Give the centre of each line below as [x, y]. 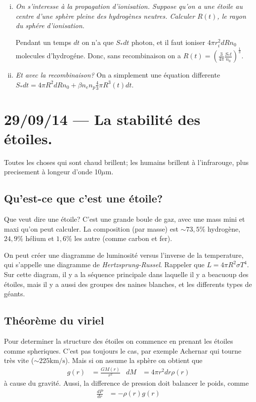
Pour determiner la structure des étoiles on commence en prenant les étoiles [119, 341]
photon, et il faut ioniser [168, 42]
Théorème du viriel [54, 320]
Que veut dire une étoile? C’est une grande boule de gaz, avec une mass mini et [125, 219]
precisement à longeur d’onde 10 [53, 172]
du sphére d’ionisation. [50, 25]
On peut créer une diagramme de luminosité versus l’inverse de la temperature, [124, 255]
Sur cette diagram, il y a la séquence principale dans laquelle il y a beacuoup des [126, 274]
